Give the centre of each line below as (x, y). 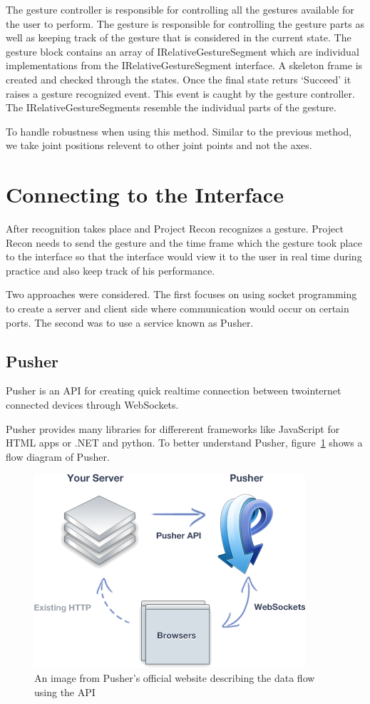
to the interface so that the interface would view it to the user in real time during (184, 256)
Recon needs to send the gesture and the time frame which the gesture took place (184, 242)
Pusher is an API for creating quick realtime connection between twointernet (174, 391)
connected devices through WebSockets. (92, 405)
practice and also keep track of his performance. (111, 270)
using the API (65, 692)
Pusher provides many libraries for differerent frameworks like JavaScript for (173, 428)
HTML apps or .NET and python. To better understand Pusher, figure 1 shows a (184, 443)
